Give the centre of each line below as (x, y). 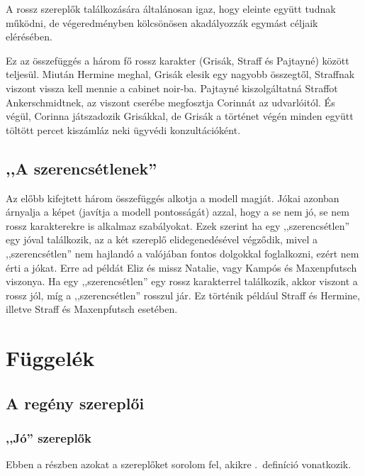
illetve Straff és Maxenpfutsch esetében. (92, 309)
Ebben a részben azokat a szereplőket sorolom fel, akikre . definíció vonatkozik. (179, 464)
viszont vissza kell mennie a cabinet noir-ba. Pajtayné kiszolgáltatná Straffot (172, 88)
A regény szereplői (75, 403)
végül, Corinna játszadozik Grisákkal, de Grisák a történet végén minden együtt (180, 116)
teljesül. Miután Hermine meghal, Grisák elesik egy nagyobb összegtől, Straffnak (180, 74)
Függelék (50, 358)
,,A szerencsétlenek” (82, 168)
